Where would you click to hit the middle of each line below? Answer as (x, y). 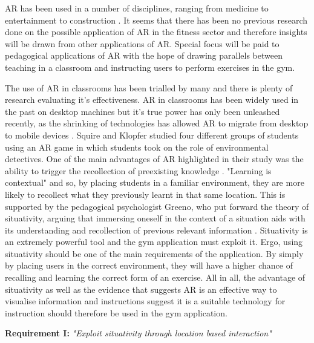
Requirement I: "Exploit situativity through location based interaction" (138, 333)
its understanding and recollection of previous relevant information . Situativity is (156, 230)
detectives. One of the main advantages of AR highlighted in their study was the (154, 159)
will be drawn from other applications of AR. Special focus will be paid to (142, 43)
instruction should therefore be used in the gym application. (116, 312)
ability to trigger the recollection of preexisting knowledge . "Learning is (138, 170)
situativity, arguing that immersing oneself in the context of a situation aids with (155, 218)
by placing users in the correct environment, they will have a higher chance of (149, 265)
